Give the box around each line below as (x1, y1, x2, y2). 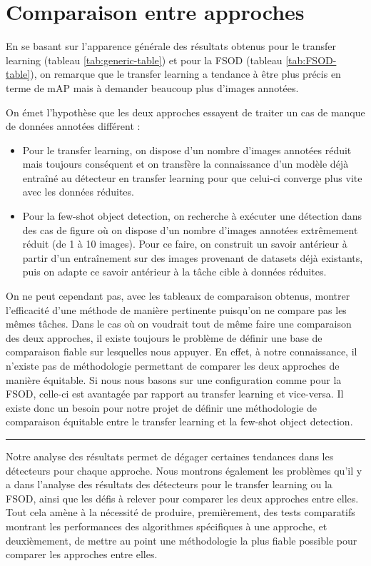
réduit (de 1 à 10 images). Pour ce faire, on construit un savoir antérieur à (22, 236, 347, 251)
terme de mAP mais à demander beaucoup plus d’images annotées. (6, 80, 299, 95)
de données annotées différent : (6, 118, 141, 133)
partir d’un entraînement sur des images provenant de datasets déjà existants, (22, 250, 363, 265)
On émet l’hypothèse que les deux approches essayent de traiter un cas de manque (6, 104, 365, 119)
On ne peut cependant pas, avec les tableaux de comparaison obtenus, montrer (6, 288, 350, 303)
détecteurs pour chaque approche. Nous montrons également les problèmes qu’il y (6, 463, 362, 477)
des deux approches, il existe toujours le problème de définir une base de (6, 330, 322, 345)
